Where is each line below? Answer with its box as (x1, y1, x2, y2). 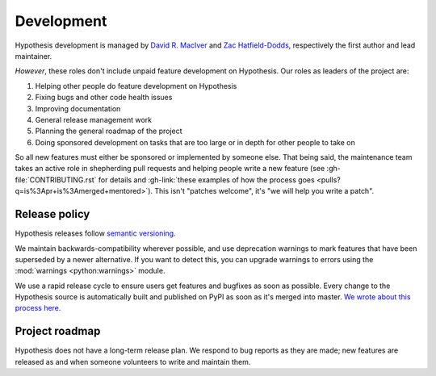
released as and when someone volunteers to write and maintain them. (15, 357, 251, 366)
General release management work (35, 115, 153, 124)
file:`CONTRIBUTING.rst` (15, 174, 97, 185)
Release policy (15, 207, 90, 221)
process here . (15, 303, 61, 313)
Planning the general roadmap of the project (35, 126, 182, 136)
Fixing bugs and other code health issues (35, 93, 173, 102)
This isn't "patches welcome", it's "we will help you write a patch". (154, 186, 375, 196)
